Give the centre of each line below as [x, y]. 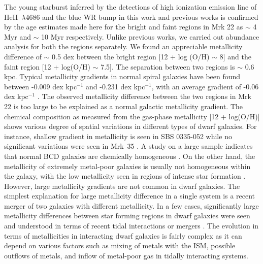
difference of [23, 56]
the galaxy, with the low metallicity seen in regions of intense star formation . [125, 176]
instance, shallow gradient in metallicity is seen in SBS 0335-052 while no [118, 136]
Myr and [18, 36]
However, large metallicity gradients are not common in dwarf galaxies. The [122, 186]
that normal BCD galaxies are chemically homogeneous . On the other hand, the [130, 156]
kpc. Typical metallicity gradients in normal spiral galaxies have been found [122, 76]
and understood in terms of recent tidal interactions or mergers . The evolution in [131, 226]
